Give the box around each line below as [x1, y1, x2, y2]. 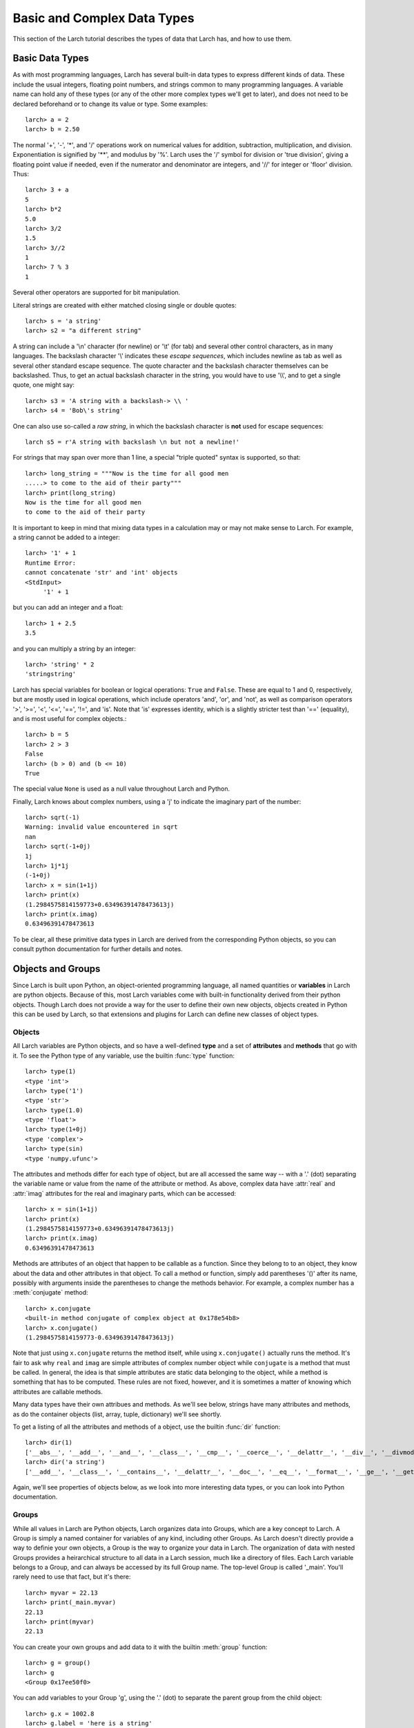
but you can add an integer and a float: [12, 603, 124, 612]
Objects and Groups [12, 963, 101, 975]
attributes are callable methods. [12, 1387, 103, 1396]
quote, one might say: [12, 381, 75, 389]
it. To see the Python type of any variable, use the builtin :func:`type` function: [12, 1051, 235, 1060]
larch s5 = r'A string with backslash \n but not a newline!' [25, 438, 240, 446]
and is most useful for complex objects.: [12, 714, 127, 722]
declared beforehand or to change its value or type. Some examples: [12, 100, 208, 108]
